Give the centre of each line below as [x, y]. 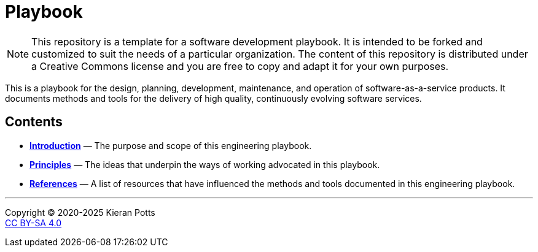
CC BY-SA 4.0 [33, 223]
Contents [34, 122]
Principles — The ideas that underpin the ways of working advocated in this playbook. [205, 164]
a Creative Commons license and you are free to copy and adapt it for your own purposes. [240, 66]
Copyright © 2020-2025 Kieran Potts [80, 212]
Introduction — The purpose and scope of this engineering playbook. [171, 145]
